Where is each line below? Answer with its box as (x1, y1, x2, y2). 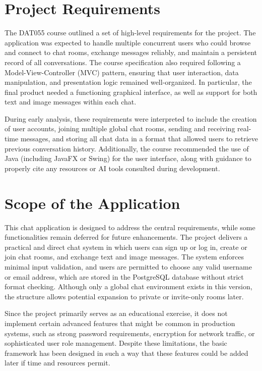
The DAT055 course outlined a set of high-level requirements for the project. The (5, 27, 256, 38)
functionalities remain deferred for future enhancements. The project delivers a (5, 232, 248, 242)
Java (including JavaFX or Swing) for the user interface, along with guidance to (5, 153, 251, 164)
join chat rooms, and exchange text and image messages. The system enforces (5, 251, 244, 262)
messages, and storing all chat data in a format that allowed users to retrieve (20, 133, 258, 144)
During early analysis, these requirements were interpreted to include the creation (5, 113, 257, 124)
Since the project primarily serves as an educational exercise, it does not (5, 308, 228, 319)
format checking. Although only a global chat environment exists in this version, (5, 281, 252, 292)
